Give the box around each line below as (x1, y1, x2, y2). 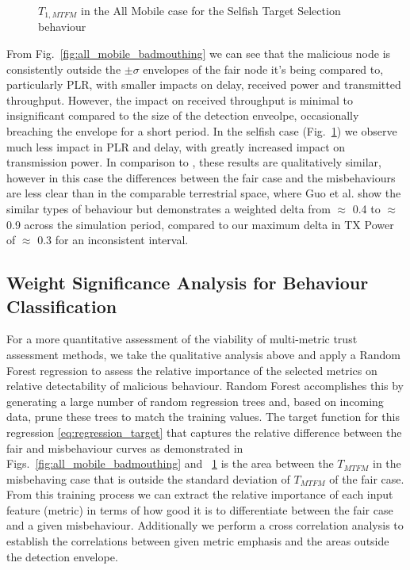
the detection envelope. (6, 548, 118, 564)
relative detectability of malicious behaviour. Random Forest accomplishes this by (6, 377, 404, 394)
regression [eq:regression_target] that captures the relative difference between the (6, 423, 402, 440)
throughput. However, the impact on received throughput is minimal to (6, 91, 353, 108)
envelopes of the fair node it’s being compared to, (143, 60, 384, 77)
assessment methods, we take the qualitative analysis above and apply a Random (6, 346, 400, 362)
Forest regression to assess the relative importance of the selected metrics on (6, 362, 377, 378)
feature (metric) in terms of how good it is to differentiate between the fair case (6, 501, 393, 518)
